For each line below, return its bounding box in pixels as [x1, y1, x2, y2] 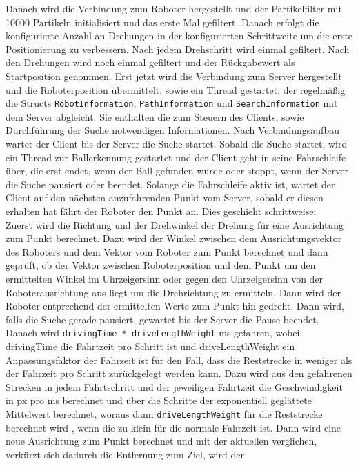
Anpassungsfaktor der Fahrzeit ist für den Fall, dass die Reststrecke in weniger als [6, 352, 352, 367]
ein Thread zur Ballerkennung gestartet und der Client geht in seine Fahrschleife [6, 150, 346, 164]
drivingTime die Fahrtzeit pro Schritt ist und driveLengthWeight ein [6, 338, 295, 353]
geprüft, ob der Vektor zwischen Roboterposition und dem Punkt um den [6, 258, 316, 272]
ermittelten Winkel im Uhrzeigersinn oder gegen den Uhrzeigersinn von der [6, 271, 324, 285]
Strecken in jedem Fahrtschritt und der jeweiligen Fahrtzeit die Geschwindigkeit [6, 379, 343, 394]
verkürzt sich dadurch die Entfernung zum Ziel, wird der [6, 447, 244, 461]
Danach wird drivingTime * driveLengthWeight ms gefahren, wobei [6, 325, 300, 340]
